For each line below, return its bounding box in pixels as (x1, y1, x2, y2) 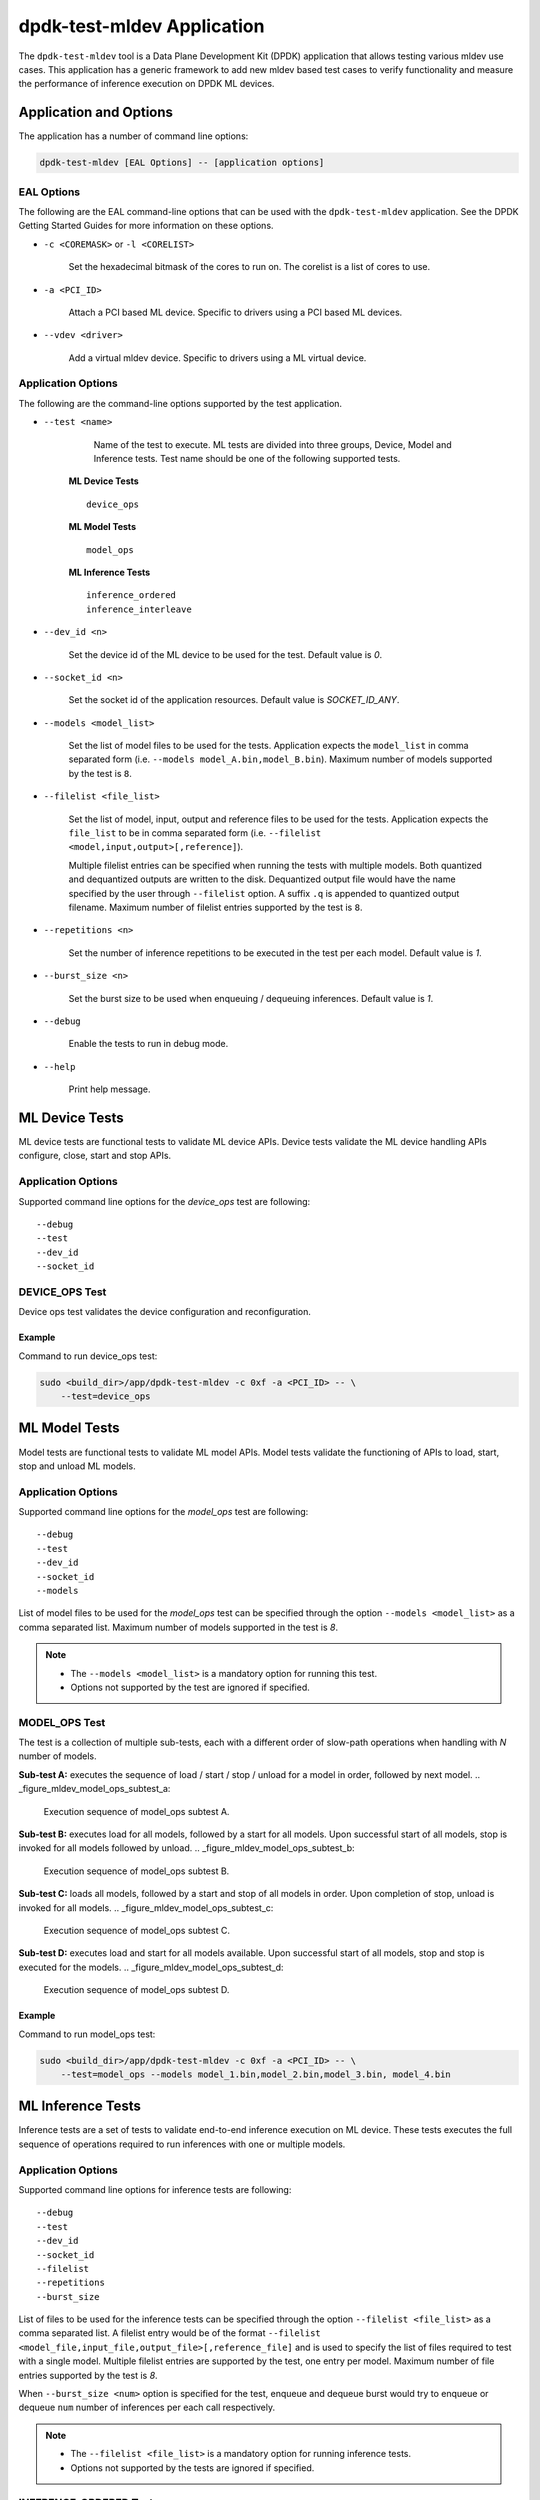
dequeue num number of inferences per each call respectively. (18, 2401, 276, 2414)
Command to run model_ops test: (18, 2028, 156, 2040)
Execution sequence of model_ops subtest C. (43, 1925, 230, 1936)
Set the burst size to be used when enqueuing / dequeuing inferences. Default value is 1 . (68, 992, 434, 1004)
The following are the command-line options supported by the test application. (18, 397, 343, 409)
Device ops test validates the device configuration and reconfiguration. (18, 1306, 312, 1318)
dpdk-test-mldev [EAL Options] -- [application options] (39, 157, 325, 169)
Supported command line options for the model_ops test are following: (18, 1506, 309, 1518)
